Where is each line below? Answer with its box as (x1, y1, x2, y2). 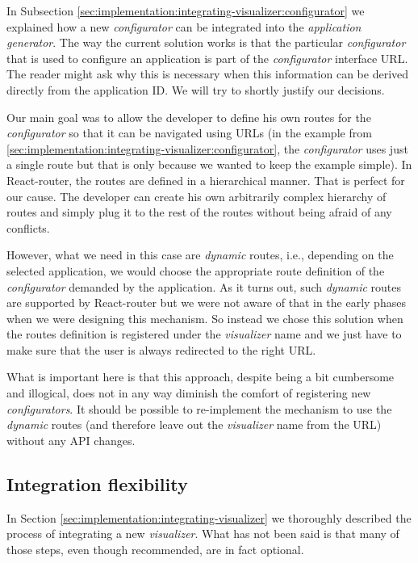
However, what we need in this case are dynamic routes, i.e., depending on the (6, 246, 394, 263)
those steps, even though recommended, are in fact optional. (6, 540, 304, 557)
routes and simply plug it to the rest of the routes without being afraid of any (6, 204, 392, 221)
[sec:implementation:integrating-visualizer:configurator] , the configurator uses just (6, 140, 408, 157)
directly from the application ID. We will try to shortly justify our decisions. (6, 81, 385, 98)
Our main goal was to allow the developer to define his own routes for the (6, 108, 371, 125)
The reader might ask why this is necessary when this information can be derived (6, 65, 409, 82)
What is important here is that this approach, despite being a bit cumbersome (6, 368, 395, 385)
